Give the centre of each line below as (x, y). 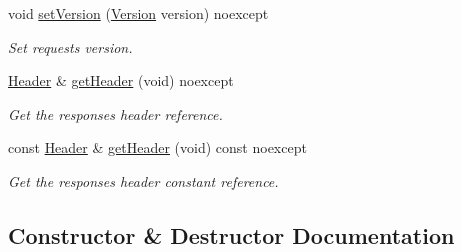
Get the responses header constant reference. (143, 180)
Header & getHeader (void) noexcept (121, 80)
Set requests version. (70, 46)
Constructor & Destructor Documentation (231, 234)
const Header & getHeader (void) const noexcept (157, 147)
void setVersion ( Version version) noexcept (138, 13)
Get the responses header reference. (115, 113)
